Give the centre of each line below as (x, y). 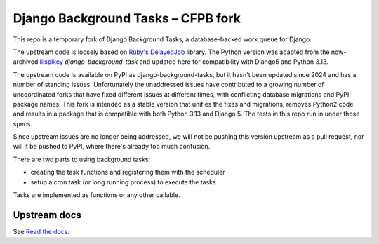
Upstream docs (47, 215)
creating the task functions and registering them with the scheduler (128, 172)
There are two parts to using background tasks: (82, 159)
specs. (23, 123)
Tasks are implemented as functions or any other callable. (97, 195)
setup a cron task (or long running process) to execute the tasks (124, 182)
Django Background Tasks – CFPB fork (127, 18)
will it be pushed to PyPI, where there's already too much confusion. (112, 147)
